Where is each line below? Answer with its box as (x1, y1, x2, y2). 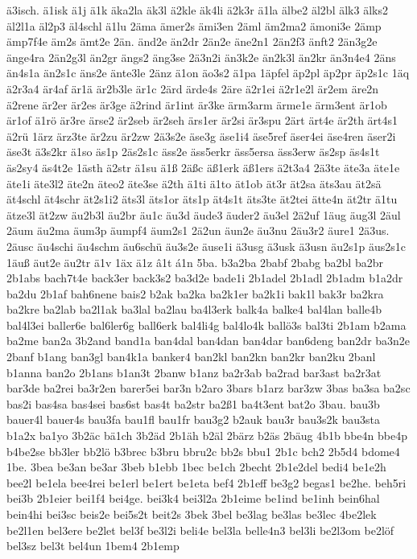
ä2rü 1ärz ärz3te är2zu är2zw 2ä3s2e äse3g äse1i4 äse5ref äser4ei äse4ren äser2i (6, 127, 396, 144)
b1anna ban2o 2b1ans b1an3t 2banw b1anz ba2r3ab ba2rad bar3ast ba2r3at (6, 364, 382, 380)
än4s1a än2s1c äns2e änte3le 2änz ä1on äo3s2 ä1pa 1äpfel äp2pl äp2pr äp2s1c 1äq (6, 64, 410, 81)
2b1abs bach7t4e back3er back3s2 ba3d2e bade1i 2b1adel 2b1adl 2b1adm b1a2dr (6, 269, 403, 286)
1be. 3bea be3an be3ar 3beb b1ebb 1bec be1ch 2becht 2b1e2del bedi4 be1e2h (6, 458, 386, 475)
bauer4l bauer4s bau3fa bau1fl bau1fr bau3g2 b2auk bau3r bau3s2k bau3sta (6, 411, 381, 428)
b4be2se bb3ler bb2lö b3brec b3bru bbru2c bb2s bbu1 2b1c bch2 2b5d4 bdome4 (6, 442, 400, 459)
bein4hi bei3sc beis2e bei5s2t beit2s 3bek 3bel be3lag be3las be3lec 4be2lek (6, 506, 377, 522)
